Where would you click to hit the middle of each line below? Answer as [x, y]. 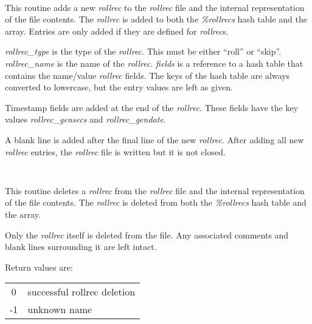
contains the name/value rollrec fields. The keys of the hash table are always [147, 75]
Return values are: [39, 267]
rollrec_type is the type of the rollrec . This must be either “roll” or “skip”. [143, 51]
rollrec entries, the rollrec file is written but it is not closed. [115, 151]
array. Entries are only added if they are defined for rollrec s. [117, 31]
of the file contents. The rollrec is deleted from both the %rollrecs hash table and [156, 202]
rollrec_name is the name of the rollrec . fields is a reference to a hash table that [154, 63]
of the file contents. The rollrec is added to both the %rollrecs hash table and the [156, 19]
